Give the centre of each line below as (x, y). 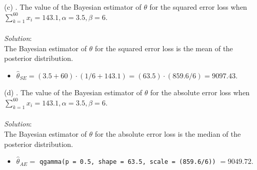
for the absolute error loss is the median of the (168, 133)
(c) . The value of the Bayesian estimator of (73, 7)
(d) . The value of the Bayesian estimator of (73, 92)
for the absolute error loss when (200, 92)
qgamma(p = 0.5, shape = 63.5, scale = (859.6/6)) (128, 162)
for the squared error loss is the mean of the (164, 48)
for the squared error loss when (198, 7)
